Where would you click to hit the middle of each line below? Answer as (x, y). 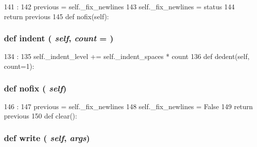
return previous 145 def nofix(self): (57, 16)
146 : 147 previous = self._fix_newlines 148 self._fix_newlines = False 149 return (128, 106)
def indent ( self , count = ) (59, 38)
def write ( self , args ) (47, 137)
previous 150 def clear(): (41, 116)
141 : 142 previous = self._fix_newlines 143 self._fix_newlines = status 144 (119, 6)
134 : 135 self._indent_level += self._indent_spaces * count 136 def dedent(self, (127, 56)
